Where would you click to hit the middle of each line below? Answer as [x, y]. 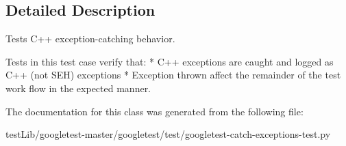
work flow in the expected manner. [78, 88]
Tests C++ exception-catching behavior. [90, 39]
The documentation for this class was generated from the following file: [155, 111]
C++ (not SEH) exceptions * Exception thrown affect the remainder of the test [173, 75]
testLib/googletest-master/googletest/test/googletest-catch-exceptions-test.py [168, 134]
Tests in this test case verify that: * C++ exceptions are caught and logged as [170, 61]
